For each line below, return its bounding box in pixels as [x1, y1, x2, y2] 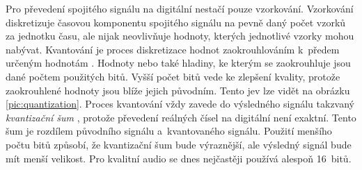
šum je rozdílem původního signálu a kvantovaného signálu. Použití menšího [6, 124, 332, 138]
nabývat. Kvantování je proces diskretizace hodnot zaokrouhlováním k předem [6, 42, 340, 56]
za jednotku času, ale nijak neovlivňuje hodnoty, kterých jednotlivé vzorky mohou [6, 28, 354, 43]
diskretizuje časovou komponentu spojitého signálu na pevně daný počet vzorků [6, 15, 346, 29]
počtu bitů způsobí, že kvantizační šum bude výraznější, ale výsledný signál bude [6, 137, 352, 151]
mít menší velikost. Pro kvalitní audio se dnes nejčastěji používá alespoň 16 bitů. [6, 151, 352, 165]
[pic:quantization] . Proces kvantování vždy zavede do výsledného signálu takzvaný [6, 96, 354, 111]
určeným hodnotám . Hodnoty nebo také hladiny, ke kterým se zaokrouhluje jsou [6, 56, 351, 70]
